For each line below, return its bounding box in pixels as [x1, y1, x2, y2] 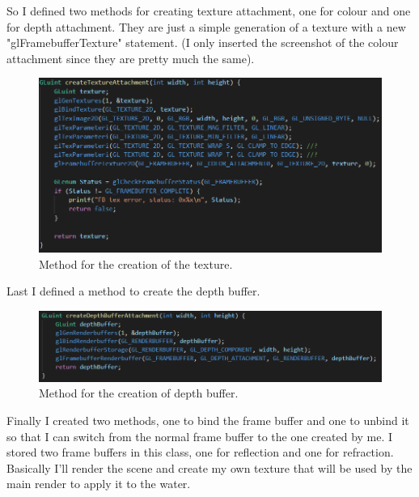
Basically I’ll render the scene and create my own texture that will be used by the [6, 459, 413, 476]
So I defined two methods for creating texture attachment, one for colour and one [6, 2, 411, 19]
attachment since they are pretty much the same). [6, 49, 255, 66]
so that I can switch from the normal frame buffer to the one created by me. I [6, 427, 393, 444]
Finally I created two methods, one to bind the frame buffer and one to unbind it [6, 412, 409, 428]
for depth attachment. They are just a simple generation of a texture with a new [6, 18, 406, 35]
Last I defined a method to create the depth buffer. [6, 282, 260, 299]
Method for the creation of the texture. [39, 255, 233, 272]
